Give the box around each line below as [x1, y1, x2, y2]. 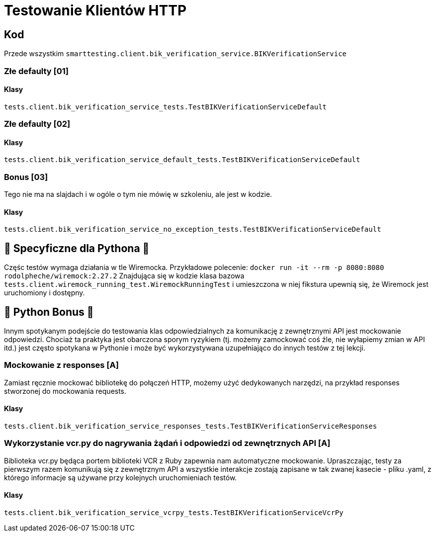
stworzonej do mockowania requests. [4, 386, 127, 395]
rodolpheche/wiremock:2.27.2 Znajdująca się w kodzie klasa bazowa [4, 271, 245, 280]
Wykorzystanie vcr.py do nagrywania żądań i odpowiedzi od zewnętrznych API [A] [4, 438, 331, 448]
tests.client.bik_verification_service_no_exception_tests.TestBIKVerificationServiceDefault [4, 225, 381, 234]
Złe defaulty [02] [4, 119, 71, 129]
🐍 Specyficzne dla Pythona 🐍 [4, 242, 150, 255]
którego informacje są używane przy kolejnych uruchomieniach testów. [4, 473, 237, 482]
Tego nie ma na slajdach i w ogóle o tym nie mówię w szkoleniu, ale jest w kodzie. [4, 190, 272, 199]
